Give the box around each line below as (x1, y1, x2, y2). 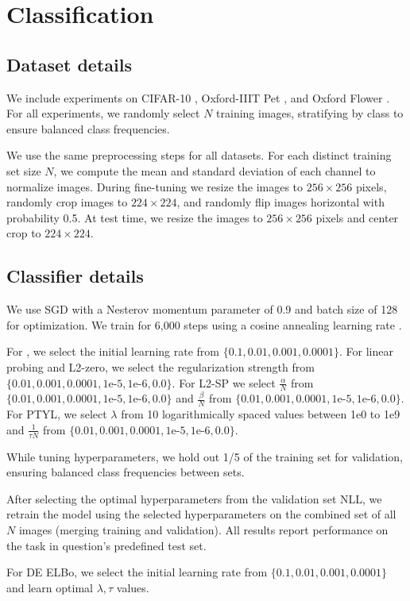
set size (6, 162, 41, 179)
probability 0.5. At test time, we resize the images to (6, 209, 263, 225)
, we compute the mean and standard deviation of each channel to (53, 162, 376, 179)
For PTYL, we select (6, 406, 107, 422)
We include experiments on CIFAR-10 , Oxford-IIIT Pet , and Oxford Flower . (6, 89, 390, 106)
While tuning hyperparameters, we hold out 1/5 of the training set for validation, (6, 448, 403, 464)
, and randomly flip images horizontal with (176, 194, 385, 210)
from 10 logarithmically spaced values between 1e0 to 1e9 (121, 406, 400, 422)
